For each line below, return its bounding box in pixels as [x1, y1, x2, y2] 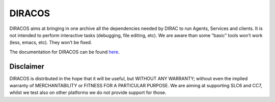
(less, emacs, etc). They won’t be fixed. [9, 40, 92, 46]
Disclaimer [9, 62, 44, 71]
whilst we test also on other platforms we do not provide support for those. [9, 89, 167, 96]
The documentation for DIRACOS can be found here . [9, 49, 120, 55]
